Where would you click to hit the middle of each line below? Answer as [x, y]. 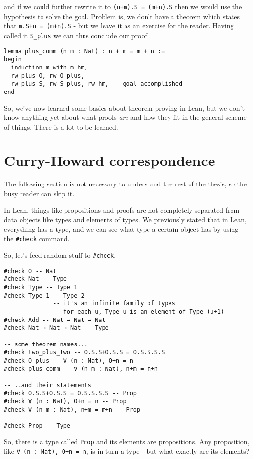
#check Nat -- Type [35, 279]
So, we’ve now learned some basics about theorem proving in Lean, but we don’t [124, 107]
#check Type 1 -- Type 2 [44, 295]
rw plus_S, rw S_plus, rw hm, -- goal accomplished [97, 84]
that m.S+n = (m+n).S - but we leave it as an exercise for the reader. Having [119, 26]
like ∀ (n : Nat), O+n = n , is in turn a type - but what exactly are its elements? [127, 451]
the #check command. [37, 239]
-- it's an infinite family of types [114, 304]
